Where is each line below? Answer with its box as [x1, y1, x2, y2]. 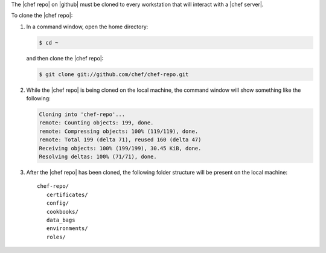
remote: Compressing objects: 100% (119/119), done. [39, 127, 199, 135]
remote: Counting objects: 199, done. [39, 120, 154, 126]
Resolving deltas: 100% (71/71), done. [39, 153, 157, 160]
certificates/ [46, 191, 88, 198]
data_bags [46, 216, 75, 223]
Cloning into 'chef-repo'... [39, 111, 126, 118]
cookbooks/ [46, 208, 78, 215]
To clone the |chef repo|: [11, 12, 73, 19]
